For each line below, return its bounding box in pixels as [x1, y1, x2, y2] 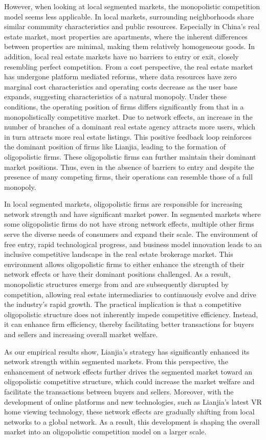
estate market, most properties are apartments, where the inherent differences [4, 31, 248, 41]
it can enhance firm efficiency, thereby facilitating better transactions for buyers [4, 319, 254, 329]
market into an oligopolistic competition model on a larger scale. [4, 426, 207, 437]
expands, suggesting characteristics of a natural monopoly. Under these [4, 91, 227, 102]
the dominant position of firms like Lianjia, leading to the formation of [4, 141, 226, 152]
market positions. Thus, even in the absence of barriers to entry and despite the [4, 161, 254, 172]
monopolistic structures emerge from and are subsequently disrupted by [4, 279, 229, 290]
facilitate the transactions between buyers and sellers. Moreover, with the [4, 386, 234, 397]
